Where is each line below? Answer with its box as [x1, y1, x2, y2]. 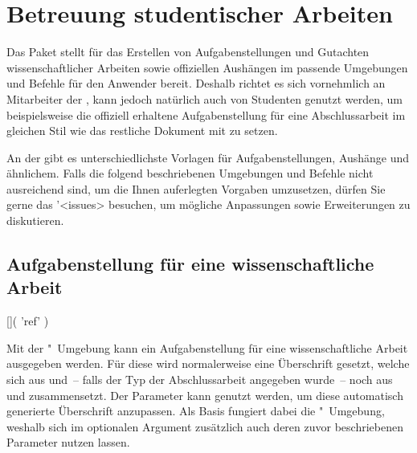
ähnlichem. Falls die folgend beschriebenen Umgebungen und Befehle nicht [6, 165, 374, 182]
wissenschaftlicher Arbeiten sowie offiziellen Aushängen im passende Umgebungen [6, 59, 408, 75]
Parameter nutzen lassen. [6, 434, 130, 451]
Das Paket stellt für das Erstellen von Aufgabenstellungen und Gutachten [6, 43, 370, 60]
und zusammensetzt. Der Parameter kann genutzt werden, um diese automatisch [6, 386, 403, 403]
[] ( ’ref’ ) [6, 312, 49, 329]
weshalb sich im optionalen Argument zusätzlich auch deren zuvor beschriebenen [6, 418, 403, 435]
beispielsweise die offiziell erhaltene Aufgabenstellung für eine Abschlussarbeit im [6, 106, 406, 123]
